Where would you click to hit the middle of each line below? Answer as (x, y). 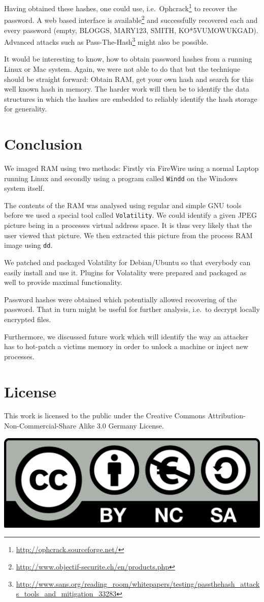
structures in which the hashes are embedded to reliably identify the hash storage (131, 98)
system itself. (24, 188)
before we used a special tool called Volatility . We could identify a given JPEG (130, 215)
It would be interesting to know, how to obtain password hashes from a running (128, 59)
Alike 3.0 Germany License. (121, 426)
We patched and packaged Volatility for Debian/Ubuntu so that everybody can (127, 262)
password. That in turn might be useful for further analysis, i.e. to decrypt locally (132, 309)
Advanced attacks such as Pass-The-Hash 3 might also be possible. (106, 41)
